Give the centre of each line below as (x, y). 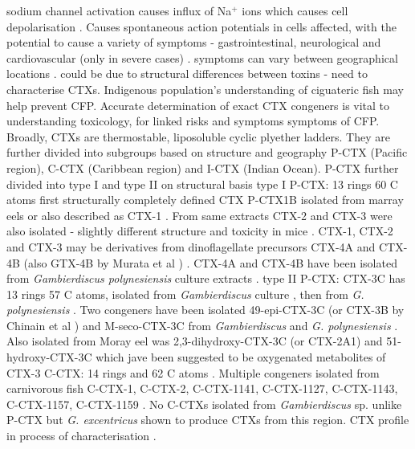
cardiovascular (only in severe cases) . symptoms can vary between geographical (202, 57)
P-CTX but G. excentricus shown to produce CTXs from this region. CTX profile (208, 420)
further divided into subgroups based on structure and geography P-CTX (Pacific (207, 152)
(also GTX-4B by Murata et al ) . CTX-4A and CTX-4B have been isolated (210, 262)
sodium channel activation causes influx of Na (119, 10)
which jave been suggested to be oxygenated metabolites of (241, 357)
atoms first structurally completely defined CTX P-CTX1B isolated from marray (205, 200)
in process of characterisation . (81, 436)
